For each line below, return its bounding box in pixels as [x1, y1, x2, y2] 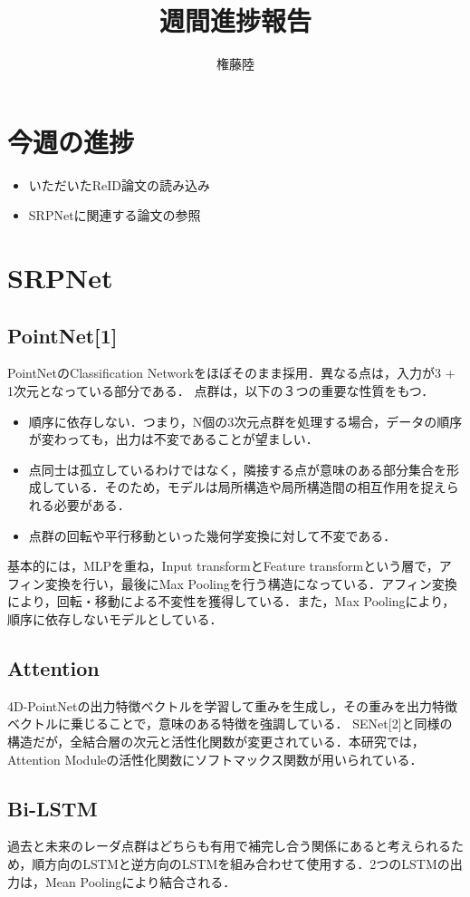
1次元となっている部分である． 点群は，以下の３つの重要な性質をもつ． [7, 381, 435, 400]
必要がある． [53, 495, 130, 514]
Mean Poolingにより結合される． [44, 872, 236, 891]
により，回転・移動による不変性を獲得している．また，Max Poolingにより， [7, 592, 456, 611]
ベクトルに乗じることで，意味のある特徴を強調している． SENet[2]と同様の [7, 714, 453, 733]
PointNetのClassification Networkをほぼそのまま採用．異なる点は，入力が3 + [7, 363, 456, 382]
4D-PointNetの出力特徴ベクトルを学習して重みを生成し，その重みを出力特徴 [7, 696, 457, 715]
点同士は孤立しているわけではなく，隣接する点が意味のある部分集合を [28, 459, 446, 478]
